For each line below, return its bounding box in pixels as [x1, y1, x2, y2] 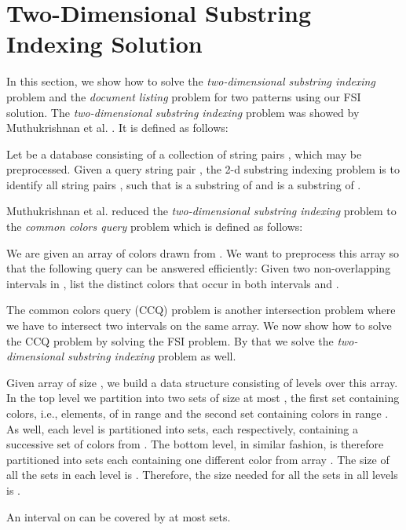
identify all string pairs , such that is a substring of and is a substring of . [6, 176, 361, 192]
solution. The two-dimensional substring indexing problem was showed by [6, 104, 360, 120]
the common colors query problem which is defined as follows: [6, 218, 303, 235]
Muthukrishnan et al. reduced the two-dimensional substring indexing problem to [6, 203, 397, 219]
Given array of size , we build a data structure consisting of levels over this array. [6, 374, 398, 390]
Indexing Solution [6, 27, 203, 60]
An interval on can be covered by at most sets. [6, 508, 231, 525]
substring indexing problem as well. [68, 348, 236, 364]
